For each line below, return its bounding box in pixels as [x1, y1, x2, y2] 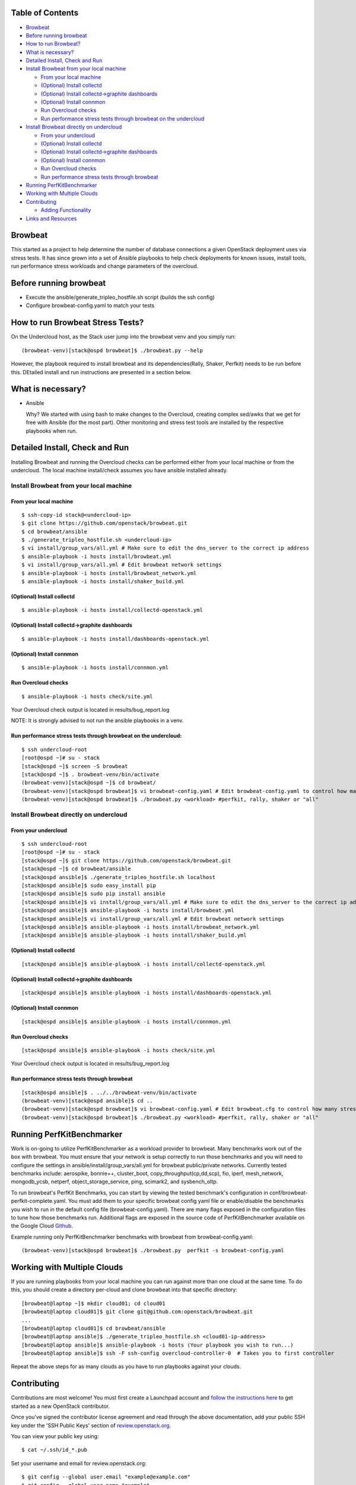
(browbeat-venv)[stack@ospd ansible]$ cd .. [21, 1098, 154, 1104]
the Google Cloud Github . [11, 1222, 74, 1230]
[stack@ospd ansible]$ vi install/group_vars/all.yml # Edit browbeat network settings [21, 915, 285, 922]
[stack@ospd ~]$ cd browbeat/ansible [21, 865, 132, 873]
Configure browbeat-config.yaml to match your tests [26, 302, 155, 309]
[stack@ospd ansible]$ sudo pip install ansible [21, 890, 166, 897]
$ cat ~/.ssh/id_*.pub [21, 1446, 88, 1454]
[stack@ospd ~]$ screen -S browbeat [21, 763, 128, 769]
